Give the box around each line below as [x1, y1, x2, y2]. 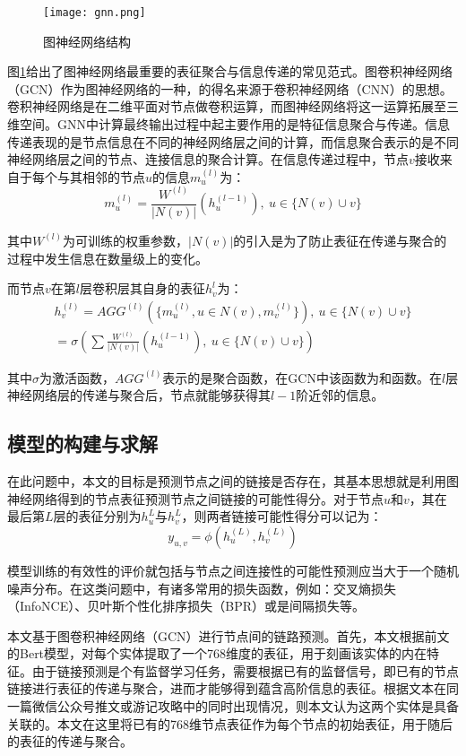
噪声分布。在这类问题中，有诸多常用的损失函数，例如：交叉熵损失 [7, 578, 396, 597]
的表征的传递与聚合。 [7, 732, 133, 751]
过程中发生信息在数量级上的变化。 [7, 248, 208, 267]
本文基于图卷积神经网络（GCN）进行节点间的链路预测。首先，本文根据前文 [7, 626, 450, 645]
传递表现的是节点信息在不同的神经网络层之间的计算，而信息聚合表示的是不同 [7, 132, 459, 151]
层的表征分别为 [53, 507, 142, 526]
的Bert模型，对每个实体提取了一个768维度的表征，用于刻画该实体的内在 [7, 644, 427, 663]
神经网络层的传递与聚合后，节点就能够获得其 [7, 386, 271, 404]
